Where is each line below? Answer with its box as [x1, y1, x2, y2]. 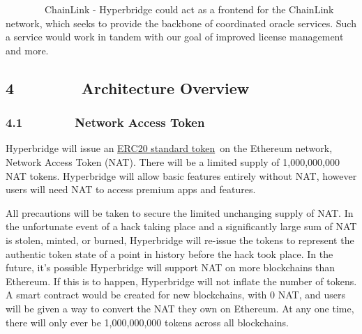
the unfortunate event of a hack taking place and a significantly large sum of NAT [6, 219, 357, 234]
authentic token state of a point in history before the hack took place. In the [6, 246, 333, 261]
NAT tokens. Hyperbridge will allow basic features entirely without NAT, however [6, 168, 357, 183]
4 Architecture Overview [6, 77, 250, 98]
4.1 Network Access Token [6, 114, 205, 131]
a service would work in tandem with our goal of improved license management [6, 29, 344, 44]
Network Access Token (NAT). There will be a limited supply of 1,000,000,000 [6, 154, 340, 169]
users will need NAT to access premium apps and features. [6, 182, 256, 197]
